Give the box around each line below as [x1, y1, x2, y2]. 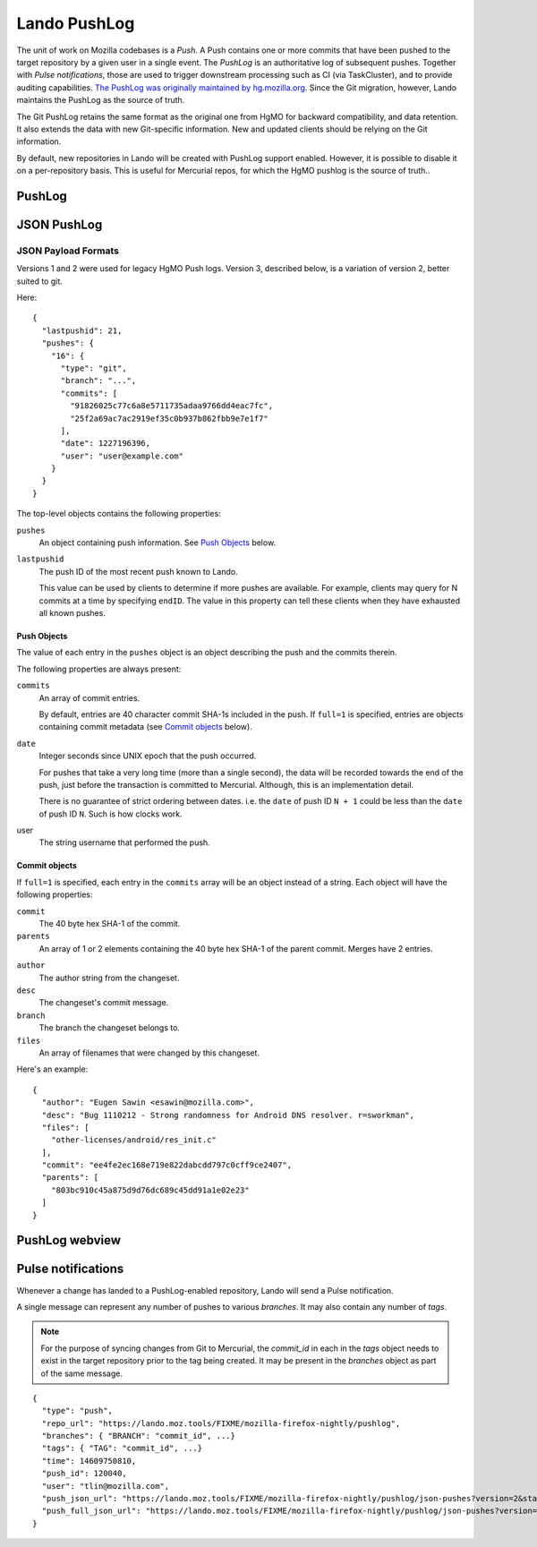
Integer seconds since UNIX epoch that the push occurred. [38, 750, 257, 761]
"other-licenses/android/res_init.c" [50, 1135, 217, 1145]
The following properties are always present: [16, 663, 182, 674]
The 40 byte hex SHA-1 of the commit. [38, 919, 181, 929]
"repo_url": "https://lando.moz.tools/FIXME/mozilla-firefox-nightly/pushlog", [41, 1418, 401, 1428]
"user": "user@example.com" [60, 450, 183, 461]
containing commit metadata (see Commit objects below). [38, 722, 252, 732]
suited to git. [16, 276, 63, 286]
